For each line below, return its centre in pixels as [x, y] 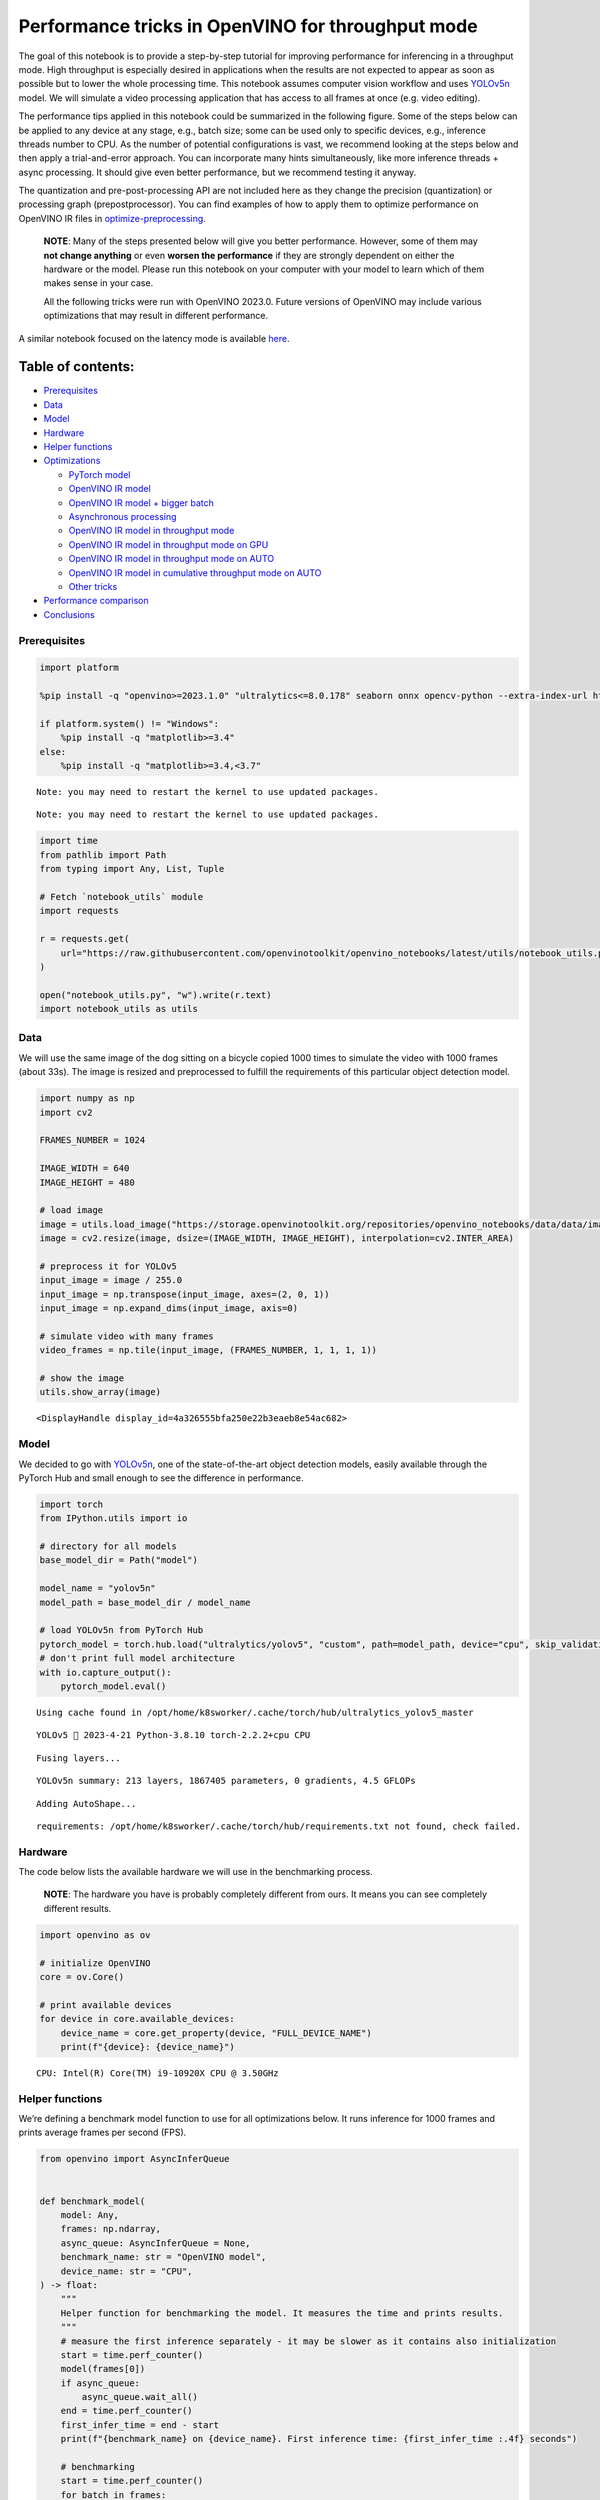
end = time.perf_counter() [127, 2411]
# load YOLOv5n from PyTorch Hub [121, 1630]
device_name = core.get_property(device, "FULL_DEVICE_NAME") [216, 2033]
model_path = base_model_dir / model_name [145, 1602]
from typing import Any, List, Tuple [132, 869]
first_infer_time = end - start [140, 2424]
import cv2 [66, 1112]
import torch [71, 1504]
